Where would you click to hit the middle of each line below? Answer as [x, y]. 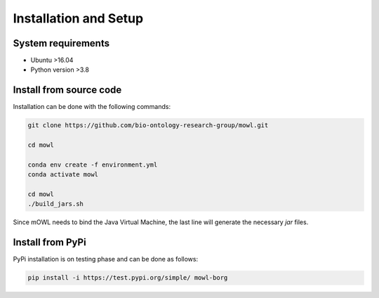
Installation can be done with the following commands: [92, 107]
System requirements [61, 43]
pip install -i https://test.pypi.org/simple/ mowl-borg [128, 278]
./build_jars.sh [56, 204]
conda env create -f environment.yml [93, 164]
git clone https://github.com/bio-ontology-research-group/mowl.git [148, 125]
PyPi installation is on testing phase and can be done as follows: [106, 259]
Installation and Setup [78, 18]
